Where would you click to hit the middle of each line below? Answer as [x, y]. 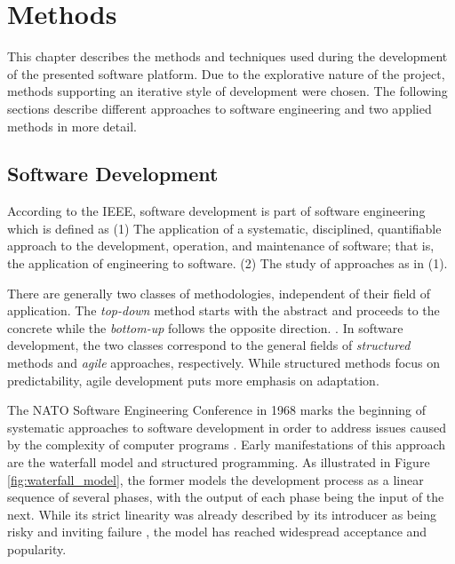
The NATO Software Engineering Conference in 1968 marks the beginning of [217, 410]
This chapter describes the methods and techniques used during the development [227, 56]
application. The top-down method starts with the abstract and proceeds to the [224, 310]
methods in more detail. [72, 126]
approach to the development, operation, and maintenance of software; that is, [221, 246]
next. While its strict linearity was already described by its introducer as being [222, 514]
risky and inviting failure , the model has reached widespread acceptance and [217, 532]
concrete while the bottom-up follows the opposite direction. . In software [205, 327]
